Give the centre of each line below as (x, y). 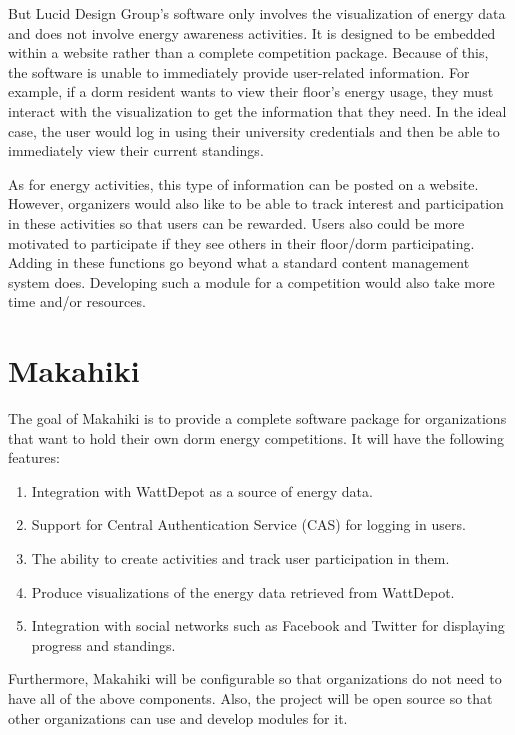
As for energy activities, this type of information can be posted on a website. (243, 183)
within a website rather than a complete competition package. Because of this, (248, 52)
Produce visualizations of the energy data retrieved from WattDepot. (243, 591)
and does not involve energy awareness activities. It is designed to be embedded (252, 32)
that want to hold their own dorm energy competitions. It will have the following (256, 437)
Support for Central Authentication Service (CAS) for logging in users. (248, 524)
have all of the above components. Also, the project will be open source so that (250, 697)
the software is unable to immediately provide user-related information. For (239, 71)
